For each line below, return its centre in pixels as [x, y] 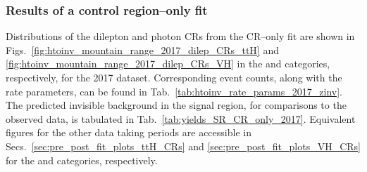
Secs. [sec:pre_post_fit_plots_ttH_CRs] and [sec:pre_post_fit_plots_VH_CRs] [183, 146]
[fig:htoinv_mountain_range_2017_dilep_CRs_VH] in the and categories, [168, 64]
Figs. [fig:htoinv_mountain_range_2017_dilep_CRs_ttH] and [142, 49]
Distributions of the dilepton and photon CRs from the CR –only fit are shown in [180, 36]
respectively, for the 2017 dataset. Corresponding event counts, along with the [174, 77]
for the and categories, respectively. [82, 160]
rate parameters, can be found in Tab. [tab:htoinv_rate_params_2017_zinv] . [174, 91]
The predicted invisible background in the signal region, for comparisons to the [176, 105]
